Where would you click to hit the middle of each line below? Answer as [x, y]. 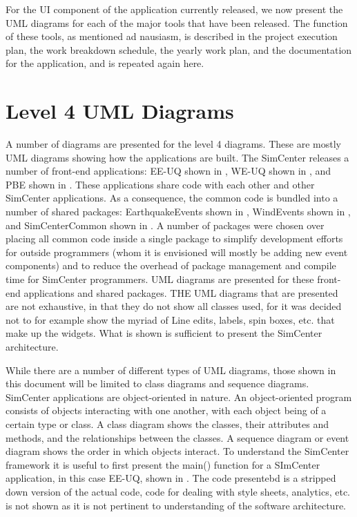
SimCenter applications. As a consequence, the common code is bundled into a [172, 198]
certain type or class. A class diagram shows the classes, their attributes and [167, 423]
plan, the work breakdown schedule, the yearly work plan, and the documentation [179, 49]
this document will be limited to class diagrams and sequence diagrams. [157, 383]
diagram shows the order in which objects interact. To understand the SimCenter [177, 451]
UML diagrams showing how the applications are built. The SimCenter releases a [177, 157]
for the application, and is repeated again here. [105, 63]
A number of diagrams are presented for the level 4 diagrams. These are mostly [173, 144]
